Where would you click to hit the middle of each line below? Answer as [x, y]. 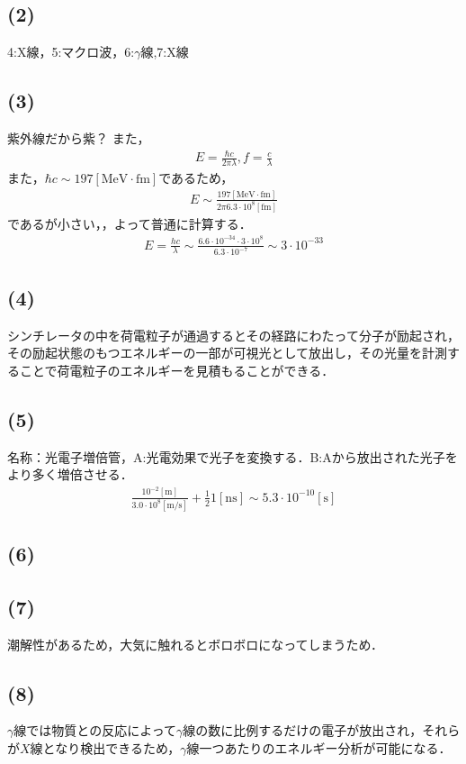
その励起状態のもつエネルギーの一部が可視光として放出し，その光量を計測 [228, 353]
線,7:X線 [165, 52]
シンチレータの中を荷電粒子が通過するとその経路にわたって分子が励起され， [233, 335]
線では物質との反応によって [95, 730]
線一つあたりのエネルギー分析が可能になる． [319, 748]
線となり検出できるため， [105, 748]
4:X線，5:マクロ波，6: [71, 52]
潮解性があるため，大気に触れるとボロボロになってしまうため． [196, 644]
